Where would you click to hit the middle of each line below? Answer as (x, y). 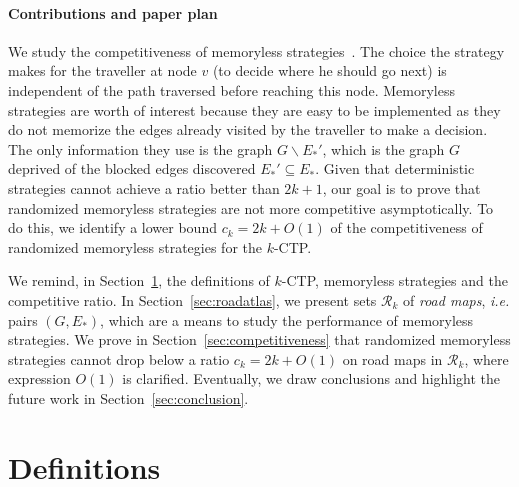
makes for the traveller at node (102, 70)
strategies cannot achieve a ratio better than (144, 187)
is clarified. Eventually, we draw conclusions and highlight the (311, 378)
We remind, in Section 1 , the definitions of (139, 280)
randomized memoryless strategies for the (135, 246)
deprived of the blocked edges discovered (132, 168)
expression (39, 378)
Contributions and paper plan (113, 12)
